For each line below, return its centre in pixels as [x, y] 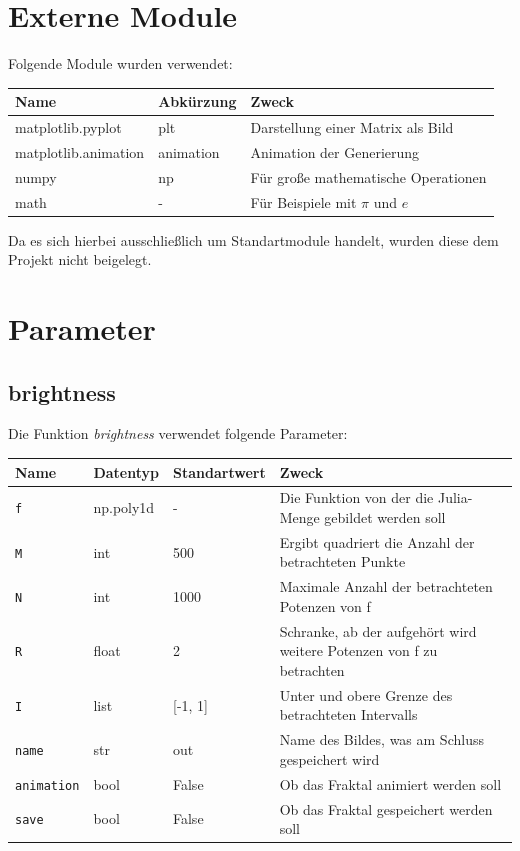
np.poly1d [124, 507]
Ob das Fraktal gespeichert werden [386, 808]
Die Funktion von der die [356, 497]
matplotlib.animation [80, 151]
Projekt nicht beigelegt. [80, 259]
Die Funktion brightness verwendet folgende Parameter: [178, 433]
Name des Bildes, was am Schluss [381, 739]
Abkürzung [197, 101]
